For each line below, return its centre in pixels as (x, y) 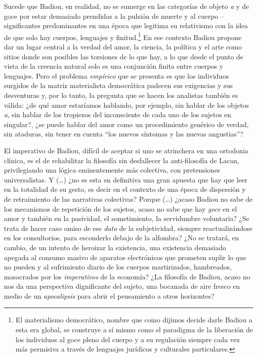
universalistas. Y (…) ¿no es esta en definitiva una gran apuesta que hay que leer (126, 179)
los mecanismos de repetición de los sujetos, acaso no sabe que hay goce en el (121, 208)
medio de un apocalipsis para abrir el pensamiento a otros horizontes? (109, 295)
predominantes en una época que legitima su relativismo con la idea (145, 25)
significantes (22, 25)
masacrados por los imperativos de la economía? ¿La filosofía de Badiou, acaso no (127, 276)
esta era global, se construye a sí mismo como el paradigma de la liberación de (134, 330)
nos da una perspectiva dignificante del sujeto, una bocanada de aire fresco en (122, 286)
